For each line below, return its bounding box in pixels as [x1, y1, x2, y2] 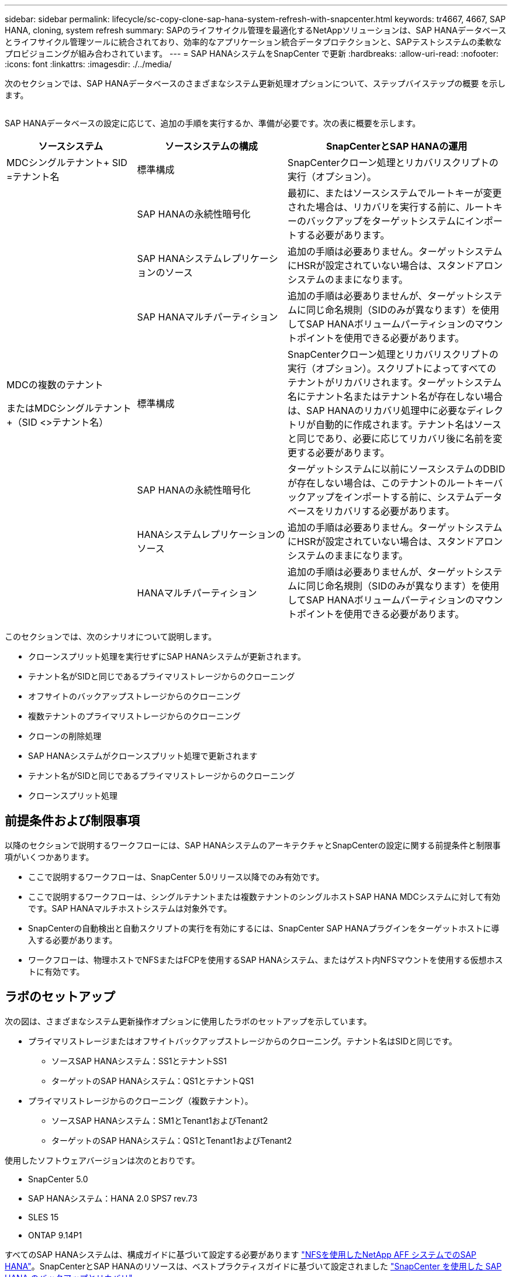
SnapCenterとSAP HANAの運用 [326, 140, 468, 152]
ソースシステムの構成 [164, 140, 258, 152]
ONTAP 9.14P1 [28, 1230, 82, 1240]
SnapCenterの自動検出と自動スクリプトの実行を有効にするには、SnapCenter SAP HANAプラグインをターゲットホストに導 [28, 923, 500, 933]
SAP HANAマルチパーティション [137, 311, 278, 323]
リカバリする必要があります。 [324, 505, 455, 517]
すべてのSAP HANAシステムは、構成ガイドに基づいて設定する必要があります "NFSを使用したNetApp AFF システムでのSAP [5, 1249, 476, 1259]
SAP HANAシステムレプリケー [137, 253, 269, 264]
